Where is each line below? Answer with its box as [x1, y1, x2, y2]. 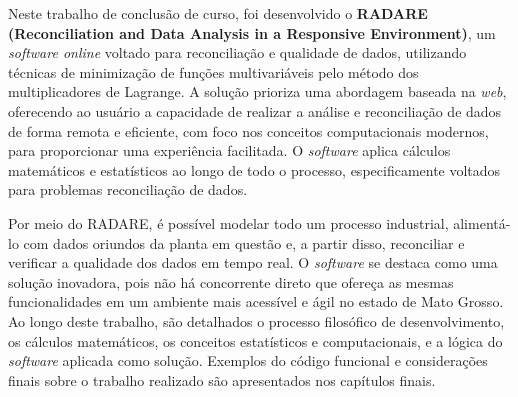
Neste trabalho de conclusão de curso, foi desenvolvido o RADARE [8, 3, 428, 23]
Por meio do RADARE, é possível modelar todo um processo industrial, [8, 212, 449, 233]
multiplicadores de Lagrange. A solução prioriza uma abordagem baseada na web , [8, 81, 507, 102]
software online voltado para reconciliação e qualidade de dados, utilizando [8, 42, 467, 63]
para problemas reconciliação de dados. [8, 179, 248, 200]
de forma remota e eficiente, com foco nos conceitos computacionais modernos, [8, 120, 489, 141]
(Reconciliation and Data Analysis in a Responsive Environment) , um [8, 22, 496, 43]
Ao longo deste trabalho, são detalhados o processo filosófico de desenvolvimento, [8, 310, 505, 331]
